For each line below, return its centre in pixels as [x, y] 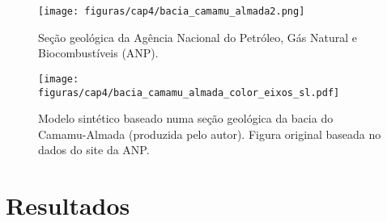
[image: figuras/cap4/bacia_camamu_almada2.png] [172, 11]
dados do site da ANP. [94, 150]
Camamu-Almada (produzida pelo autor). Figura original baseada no [210, 134]
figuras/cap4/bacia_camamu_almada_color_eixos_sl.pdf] [189, 92]
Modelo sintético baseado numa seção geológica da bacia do [186, 118]
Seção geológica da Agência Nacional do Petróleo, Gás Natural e [198, 37]
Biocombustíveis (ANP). [98, 53]
